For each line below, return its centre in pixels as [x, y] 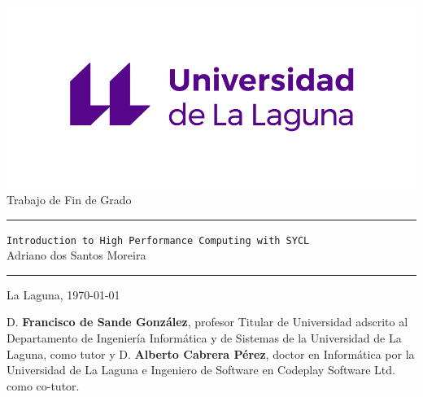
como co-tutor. [43, 385]
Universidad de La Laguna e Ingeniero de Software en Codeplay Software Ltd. [201, 370]
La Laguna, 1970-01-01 [63, 294]
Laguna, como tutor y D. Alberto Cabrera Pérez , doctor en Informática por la [211, 353]
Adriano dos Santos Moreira [76, 255]
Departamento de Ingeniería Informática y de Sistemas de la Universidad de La [204, 337]
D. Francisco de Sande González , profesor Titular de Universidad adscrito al [207, 322]
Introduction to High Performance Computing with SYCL [158, 240]
